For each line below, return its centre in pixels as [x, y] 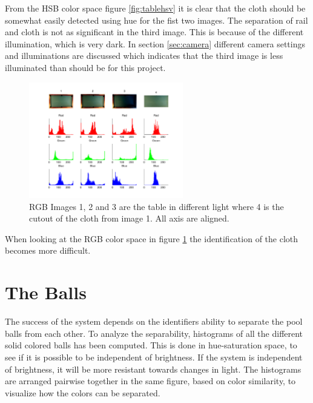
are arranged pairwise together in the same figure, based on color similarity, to [150, 381]
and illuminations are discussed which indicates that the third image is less [144, 56]
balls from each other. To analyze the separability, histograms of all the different [154, 333]
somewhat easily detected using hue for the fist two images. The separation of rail [156, 20]
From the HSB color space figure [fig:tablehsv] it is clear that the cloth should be [155, 8]
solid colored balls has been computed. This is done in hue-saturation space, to [151, 345]
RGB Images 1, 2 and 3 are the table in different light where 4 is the [156, 206]
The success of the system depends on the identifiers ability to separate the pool [154, 321]
